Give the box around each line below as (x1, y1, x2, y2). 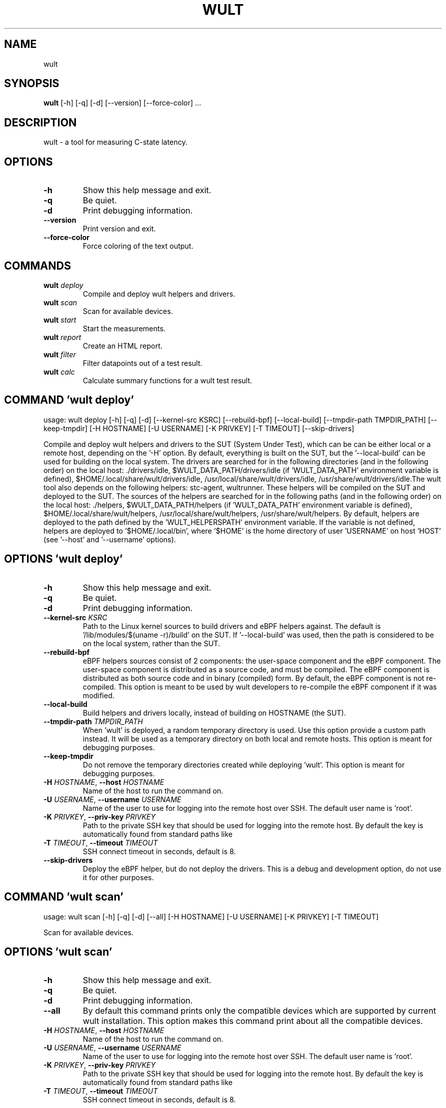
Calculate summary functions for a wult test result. (82, 376, 253, 385)
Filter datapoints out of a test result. (82, 358, 203, 367)
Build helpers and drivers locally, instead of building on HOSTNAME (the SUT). (82, 708, 346, 717)
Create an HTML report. (82, 341, 163, 350)
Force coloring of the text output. (82, 242, 193, 251)
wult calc (43, 367, 75, 376)
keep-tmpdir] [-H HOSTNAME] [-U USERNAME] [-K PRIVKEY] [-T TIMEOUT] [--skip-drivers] (43, 424, 354, 433)
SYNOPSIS (4, 77, 60, 90)
